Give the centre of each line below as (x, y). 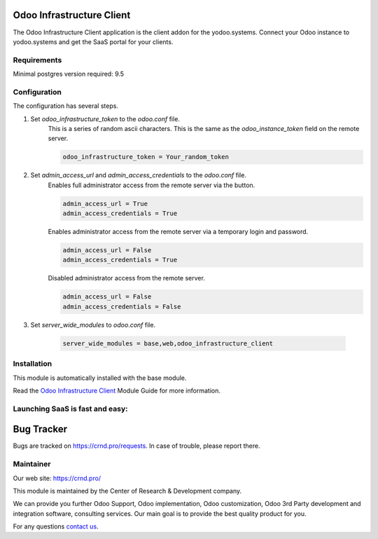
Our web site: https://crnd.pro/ (57, 478)
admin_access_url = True (105, 204)
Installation (33, 364)
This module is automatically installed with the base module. (100, 378)
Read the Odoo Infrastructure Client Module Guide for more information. (117, 390)
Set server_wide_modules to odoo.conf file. (93, 325)
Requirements (37, 60)
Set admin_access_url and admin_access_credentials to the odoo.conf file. (138, 175)
